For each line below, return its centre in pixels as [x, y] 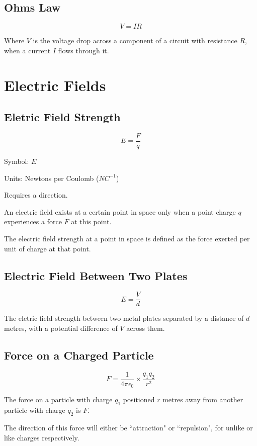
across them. [146, 328]
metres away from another [203, 399]
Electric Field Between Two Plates [96, 275]
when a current [27, 50]
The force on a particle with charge [58, 399]
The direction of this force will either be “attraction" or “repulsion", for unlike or [128, 427]
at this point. [91, 221]
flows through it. [83, 50]
